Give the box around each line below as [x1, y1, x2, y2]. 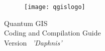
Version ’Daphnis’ [4, 37, 62, 47]
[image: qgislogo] [24, 3, 85, 10]
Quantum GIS [4, 17, 48, 28]
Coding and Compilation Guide [4, 27, 101, 38]
